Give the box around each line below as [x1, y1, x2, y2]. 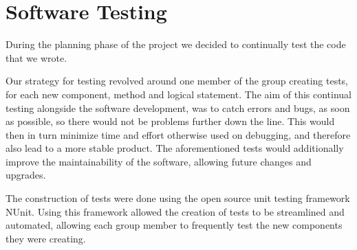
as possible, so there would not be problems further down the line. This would [6, 114, 335, 128]
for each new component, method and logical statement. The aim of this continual [6, 87, 352, 101]
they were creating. [6, 231, 86, 245]
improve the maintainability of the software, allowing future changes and [6, 154, 312, 168]
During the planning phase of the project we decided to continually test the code [6, 37, 346, 52]
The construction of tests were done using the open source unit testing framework [6, 191, 350, 205]
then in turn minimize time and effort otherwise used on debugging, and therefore [6, 127, 351, 141]
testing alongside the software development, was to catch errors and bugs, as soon [6, 100, 350, 115]
